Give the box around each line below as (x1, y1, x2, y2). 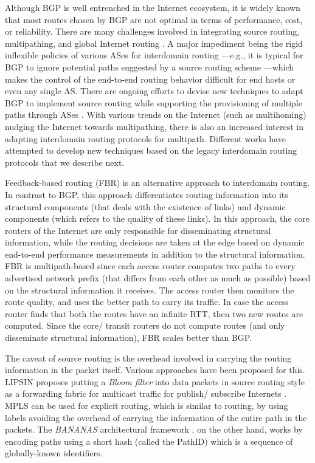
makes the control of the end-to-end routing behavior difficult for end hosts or (5, 72, 296, 85)
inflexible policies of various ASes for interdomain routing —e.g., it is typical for (5, 49, 303, 61)
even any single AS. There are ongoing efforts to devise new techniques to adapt (5, 84, 303, 97)
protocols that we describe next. (5, 156, 125, 168)
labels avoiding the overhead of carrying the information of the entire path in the (5, 411, 307, 424)
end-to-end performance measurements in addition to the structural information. (5, 247, 305, 260)
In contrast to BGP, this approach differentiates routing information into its (5, 188, 288, 201)
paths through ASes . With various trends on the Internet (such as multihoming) (5, 108, 306, 121)
